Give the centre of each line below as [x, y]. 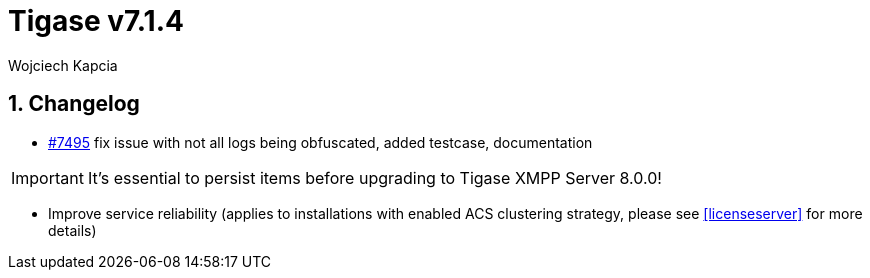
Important [47, 177]
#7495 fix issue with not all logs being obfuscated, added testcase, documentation [320, 142]
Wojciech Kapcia [63, 65]
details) [72, 230]
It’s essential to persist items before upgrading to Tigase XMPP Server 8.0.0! [374, 177]
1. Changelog [74, 104]
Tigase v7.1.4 [96, 21]
